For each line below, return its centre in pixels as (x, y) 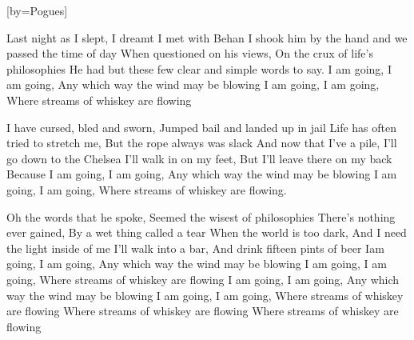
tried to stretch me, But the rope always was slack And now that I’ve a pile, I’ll (202, 143)
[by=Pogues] (37, 10)
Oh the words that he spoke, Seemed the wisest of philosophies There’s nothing (201, 216)
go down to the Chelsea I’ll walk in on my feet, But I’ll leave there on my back (199, 158)
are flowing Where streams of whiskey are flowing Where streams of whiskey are (203, 311)
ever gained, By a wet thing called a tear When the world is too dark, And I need (207, 232)
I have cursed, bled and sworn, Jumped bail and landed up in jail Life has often (202, 127)
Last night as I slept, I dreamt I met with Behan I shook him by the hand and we (207, 37)
